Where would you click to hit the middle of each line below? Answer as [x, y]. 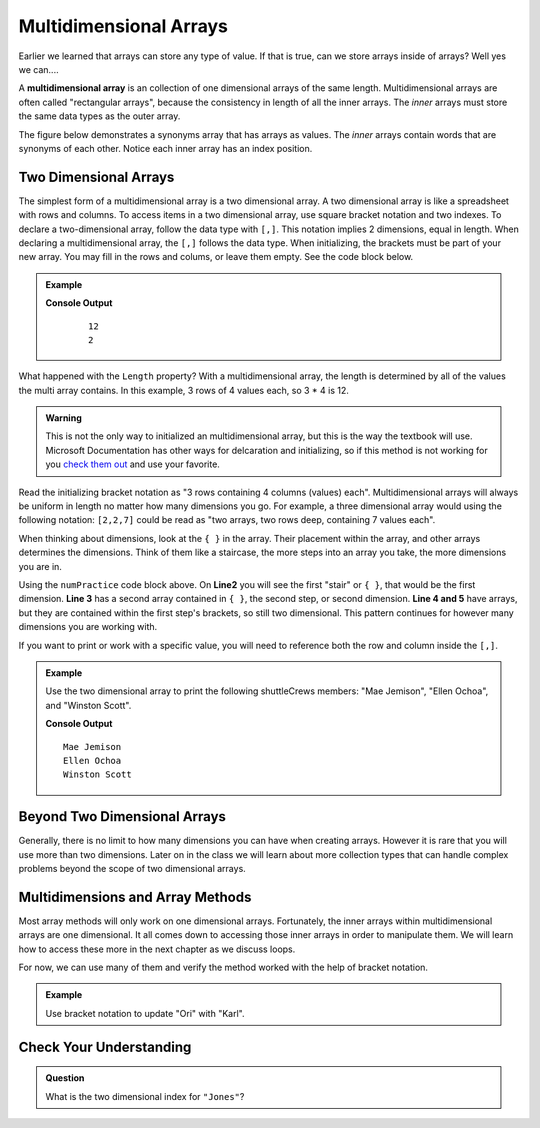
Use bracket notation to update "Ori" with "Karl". [145, 1013]
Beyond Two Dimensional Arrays [122, 816]
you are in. [40, 566]
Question [65, 1078]
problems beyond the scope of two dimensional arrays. [132, 868]
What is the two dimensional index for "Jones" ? [145, 1096]
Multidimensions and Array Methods [135, 896]
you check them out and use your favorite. [132, 464]
